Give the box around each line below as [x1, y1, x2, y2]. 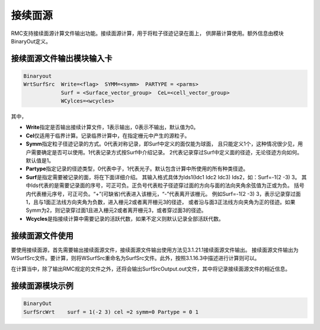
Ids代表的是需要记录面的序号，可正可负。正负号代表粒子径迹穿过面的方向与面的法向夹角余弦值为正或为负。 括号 [30, 182, 305, 189]
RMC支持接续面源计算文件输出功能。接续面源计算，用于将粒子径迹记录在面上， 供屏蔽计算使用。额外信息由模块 [11, 30, 284, 37]
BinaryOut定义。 [11, 37, 52, 45]
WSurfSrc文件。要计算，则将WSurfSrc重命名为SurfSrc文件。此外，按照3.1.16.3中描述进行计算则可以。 [11, 255, 260, 262]
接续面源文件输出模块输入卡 [11, 53, 113, 64]
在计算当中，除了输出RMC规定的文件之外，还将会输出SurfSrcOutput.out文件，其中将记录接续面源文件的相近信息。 [11, 265, 291, 272]
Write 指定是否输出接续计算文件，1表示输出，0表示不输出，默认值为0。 [25, 123, 199, 131]
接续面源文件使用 [11, 230, 73, 240]
